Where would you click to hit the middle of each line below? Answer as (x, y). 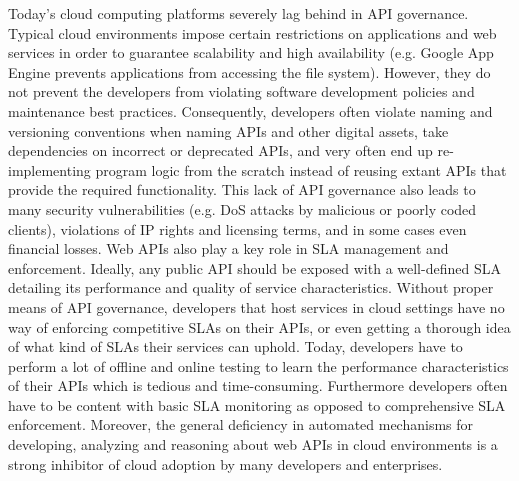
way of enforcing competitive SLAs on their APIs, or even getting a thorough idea (259, 326)
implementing (49, 169)
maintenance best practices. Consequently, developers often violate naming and (250, 110)
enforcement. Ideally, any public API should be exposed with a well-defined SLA (254, 267)
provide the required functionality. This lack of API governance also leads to (242, 189)
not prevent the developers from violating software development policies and (241, 91)
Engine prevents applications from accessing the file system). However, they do (249, 71)
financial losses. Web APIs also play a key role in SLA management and (228, 248)
